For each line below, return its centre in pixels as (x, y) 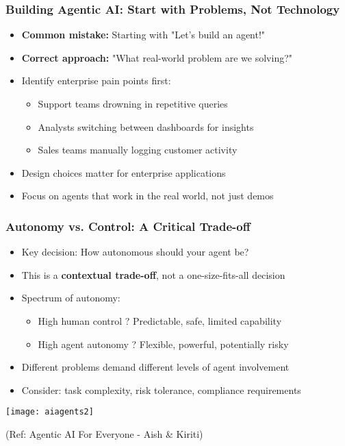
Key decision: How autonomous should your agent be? (135, 252)
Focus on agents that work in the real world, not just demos (148, 196)
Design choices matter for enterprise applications (124, 172)
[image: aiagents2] (50, 412)
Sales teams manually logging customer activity (138, 150)
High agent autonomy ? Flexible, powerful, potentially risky (163, 344)
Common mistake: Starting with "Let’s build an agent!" (143, 35)
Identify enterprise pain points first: (96, 80)
